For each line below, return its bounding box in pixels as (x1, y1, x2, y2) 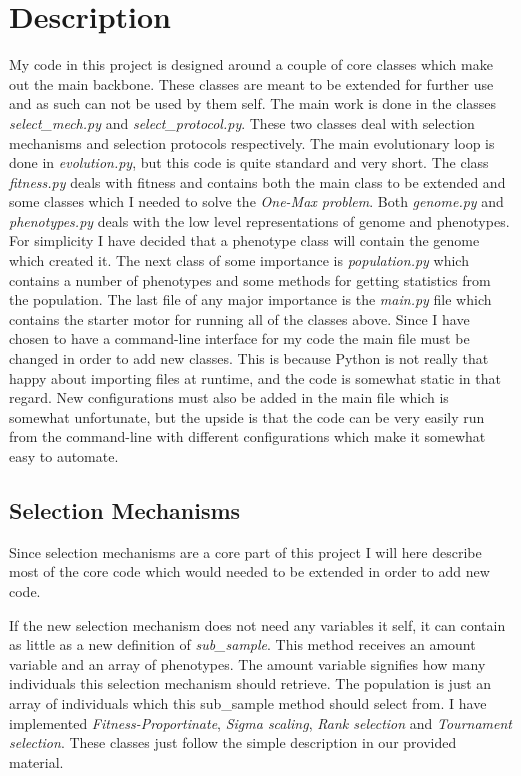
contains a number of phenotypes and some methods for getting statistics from (9, 269, 491, 290)
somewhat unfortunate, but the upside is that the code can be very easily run (9, 406, 485, 427)
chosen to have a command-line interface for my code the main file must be (9, 328, 470, 349)
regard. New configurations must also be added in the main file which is (9, 387, 449, 408)
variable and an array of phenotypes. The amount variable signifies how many (9, 653, 486, 674)
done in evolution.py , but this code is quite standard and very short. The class (9, 152, 489, 173)
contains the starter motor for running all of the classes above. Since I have (9, 308, 470, 329)
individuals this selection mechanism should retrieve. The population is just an (9, 673, 492, 694)
